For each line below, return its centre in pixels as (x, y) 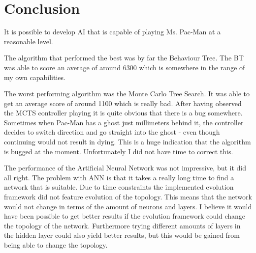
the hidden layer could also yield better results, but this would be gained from (122, 235)
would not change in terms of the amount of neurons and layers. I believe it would (128, 206)
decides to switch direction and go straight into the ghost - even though (112, 132)
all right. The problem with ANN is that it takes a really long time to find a (119, 177)
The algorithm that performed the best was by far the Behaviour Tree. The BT (124, 58)
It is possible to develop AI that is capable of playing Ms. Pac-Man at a (112, 32)
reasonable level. (29, 41)
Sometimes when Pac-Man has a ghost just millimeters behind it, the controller (124, 122)
